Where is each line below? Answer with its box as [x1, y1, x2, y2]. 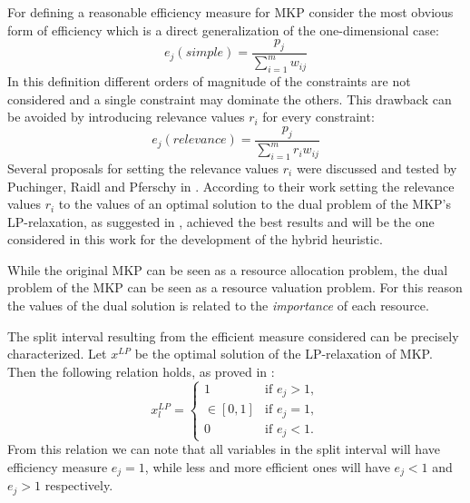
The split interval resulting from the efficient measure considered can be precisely [7, 326, 459, 345]
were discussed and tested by [296, 158, 457, 177]
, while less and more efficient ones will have [144, 458, 390, 476]
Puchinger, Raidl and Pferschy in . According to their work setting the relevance [7, 176, 455, 195]
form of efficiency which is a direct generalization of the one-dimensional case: [7, 20, 439, 39]
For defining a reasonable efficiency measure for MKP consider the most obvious [7, 3, 454, 21]
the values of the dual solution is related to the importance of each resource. [7, 296, 429, 315]
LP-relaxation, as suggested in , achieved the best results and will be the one [7, 212, 435, 231]
